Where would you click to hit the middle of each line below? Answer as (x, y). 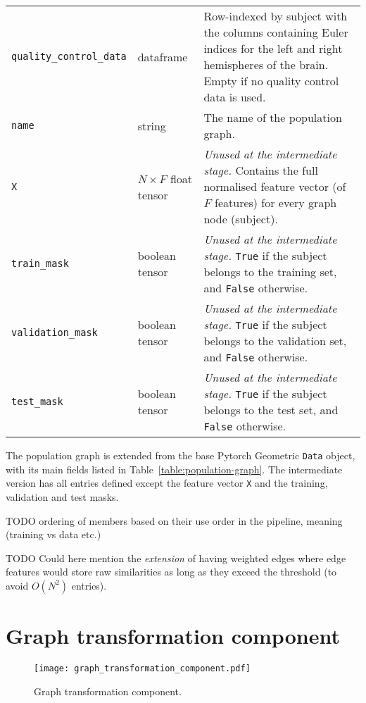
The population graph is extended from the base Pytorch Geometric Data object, (181, 455)
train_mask (40, 263)
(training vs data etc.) (53, 534)
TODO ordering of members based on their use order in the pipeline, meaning (174, 520)
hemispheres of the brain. (266, 64)
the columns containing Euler (276, 32)
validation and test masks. (62, 496)
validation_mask (55, 332)
